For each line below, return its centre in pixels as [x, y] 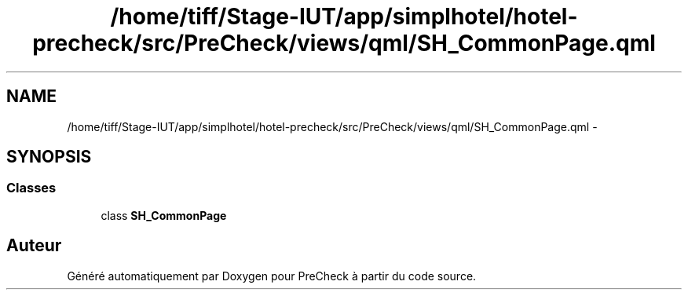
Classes [31, 188]
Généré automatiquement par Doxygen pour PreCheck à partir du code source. [272, 276]
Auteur [34, 246]
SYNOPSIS [49, 157]
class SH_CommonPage [164, 215]
